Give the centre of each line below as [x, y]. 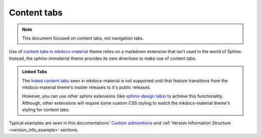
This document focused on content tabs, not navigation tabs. [83, 38]
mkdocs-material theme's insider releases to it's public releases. [87, 87]
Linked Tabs [34, 72]
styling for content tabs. [46, 110]
